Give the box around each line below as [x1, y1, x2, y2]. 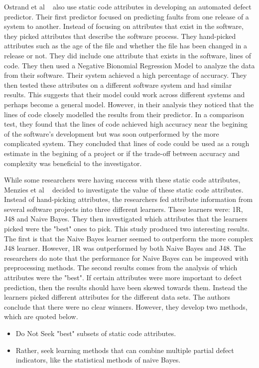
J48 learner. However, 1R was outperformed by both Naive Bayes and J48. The [4, 243, 246, 253]
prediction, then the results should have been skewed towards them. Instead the [4, 282, 248, 292]
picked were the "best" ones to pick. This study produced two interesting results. [4, 223, 250, 234]
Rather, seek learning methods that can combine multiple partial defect [15, 345, 234, 355]
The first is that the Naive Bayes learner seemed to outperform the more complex [4, 233, 253, 243]
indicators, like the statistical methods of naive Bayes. [15, 355, 181, 365]
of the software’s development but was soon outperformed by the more [4, 128, 219, 139]
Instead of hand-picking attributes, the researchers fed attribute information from [4, 194, 253, 204]
